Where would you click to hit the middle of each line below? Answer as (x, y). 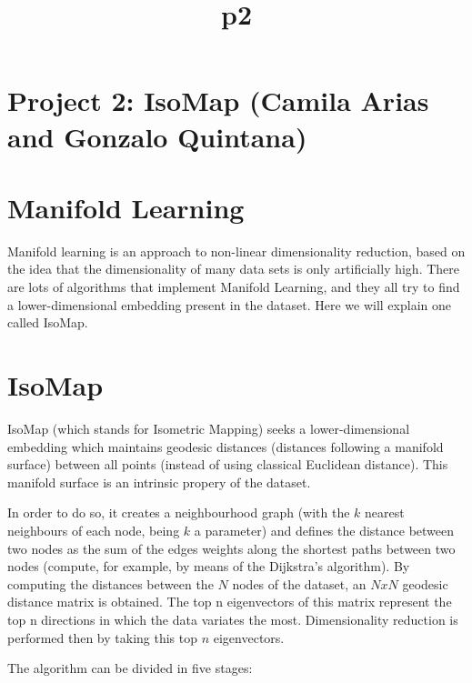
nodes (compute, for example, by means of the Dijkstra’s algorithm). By (209, 566)
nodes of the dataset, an (299, 583)
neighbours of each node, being (94, 530)
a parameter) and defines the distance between (324, 530)
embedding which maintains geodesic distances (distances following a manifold (226, 446)
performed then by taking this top (103, 637)
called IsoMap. (48, 322)
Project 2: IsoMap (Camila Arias (218, 100)
